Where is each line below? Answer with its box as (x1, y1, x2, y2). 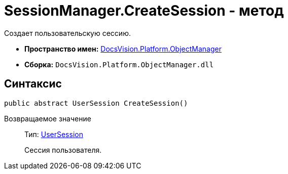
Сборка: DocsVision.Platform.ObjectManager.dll (24, 60, 214, 69)
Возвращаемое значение (4, 114, 91, 123)
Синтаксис (4, 77, 62, 91)
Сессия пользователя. (24, 145, 102, 154)
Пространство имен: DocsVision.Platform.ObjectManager (24, 44, 222, 53)
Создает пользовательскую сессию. (4, 28, 131, 37)
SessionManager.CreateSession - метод (4, 2, 284, 19)
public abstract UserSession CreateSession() (4, 99, 188, 107)
